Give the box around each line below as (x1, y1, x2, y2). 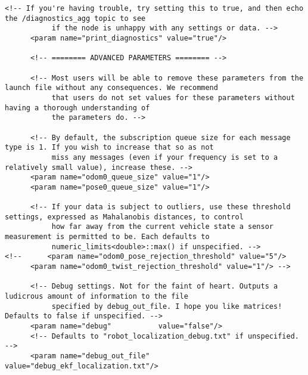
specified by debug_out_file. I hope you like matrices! (51, 302, 282, 311)
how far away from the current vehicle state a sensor (51, 222, 274, 231)
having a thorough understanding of (5, 103, 150, 112)
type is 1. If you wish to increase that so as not (5, 143, 214, 152)
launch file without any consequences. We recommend (5, 83, 218, 92)
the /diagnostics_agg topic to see (5, 14, 146, 23)
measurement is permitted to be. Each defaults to (5, 233, 210, 241)
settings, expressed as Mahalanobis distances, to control (5, 212, 244, 221)
